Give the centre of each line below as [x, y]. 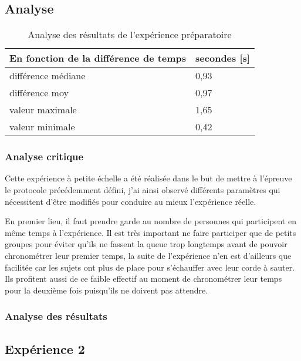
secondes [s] [223, 58]
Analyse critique [44, 156]
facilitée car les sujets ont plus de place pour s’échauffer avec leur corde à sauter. [150, 267]
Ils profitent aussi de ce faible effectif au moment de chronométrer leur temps [143, 279]
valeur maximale [43, 110]
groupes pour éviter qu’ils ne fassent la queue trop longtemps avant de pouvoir [146, 244]
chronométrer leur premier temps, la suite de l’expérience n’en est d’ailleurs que [148, 255]
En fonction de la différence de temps [98, 58]
